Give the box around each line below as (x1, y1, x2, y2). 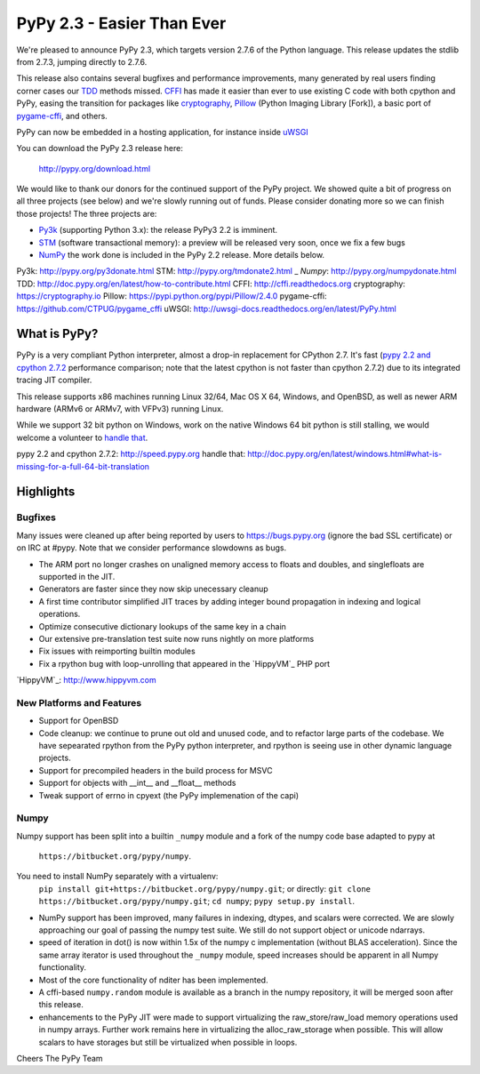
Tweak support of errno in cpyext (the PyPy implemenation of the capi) (38, 789, 300, 800)
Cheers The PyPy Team (16, 1053, 103, 1063)
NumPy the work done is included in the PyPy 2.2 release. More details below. (38, 250, 324, 260)
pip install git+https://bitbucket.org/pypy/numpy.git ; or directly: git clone (38, 883, 371, 894)
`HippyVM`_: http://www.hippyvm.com (16, 675, 156, 685)
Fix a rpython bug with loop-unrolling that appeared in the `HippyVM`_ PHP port (38, 658, 331, 669)
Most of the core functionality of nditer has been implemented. (38, 974, 268, 985)
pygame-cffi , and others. (16, 110, 108, 121)
